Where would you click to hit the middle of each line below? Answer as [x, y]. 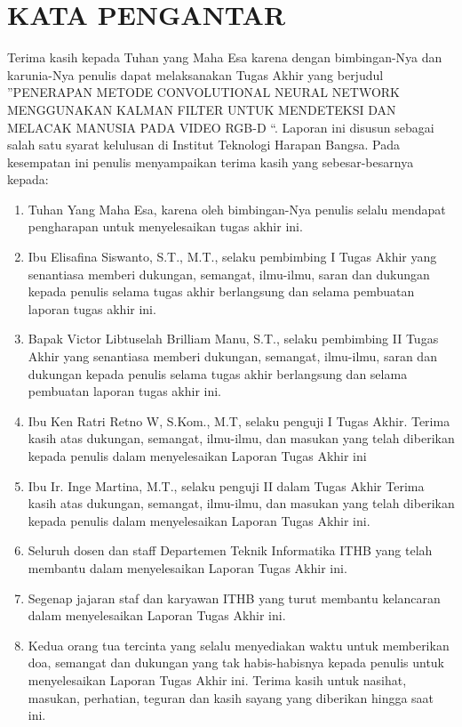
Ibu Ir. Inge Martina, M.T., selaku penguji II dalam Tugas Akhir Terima [226, 485]
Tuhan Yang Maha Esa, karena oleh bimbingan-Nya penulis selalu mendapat [237, 209]
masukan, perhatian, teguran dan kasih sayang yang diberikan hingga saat [231, 697]
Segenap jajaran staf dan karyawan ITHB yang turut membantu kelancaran [234, 598]
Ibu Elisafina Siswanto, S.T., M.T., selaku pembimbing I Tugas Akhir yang [232, 257]
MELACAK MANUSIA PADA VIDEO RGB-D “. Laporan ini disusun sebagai [221, 127]
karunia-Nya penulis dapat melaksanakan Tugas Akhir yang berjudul [195, 74]
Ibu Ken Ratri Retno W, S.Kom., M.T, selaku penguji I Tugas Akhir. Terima [239, 420]
